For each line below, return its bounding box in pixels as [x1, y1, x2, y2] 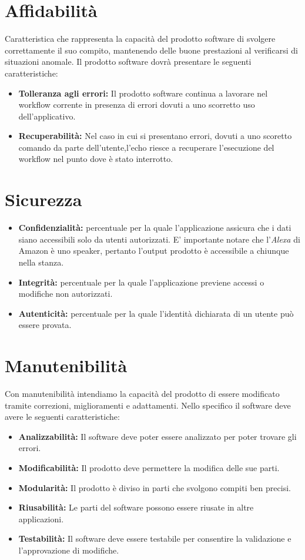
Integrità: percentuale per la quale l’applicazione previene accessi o [18, 276, 264, 288]
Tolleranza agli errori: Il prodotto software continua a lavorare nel [18, 87, 268, 99]
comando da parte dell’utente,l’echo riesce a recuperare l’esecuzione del [18, 141, 274, 153]
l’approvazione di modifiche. [18, 544, 119, 556]
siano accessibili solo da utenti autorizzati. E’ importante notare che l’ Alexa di [18, 233, 300, 245]
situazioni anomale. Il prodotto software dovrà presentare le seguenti [5, 55, 252, 68]
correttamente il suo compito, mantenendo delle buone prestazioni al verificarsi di [5, 44, 298, 56]
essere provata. [18, 319, 72, 331]
